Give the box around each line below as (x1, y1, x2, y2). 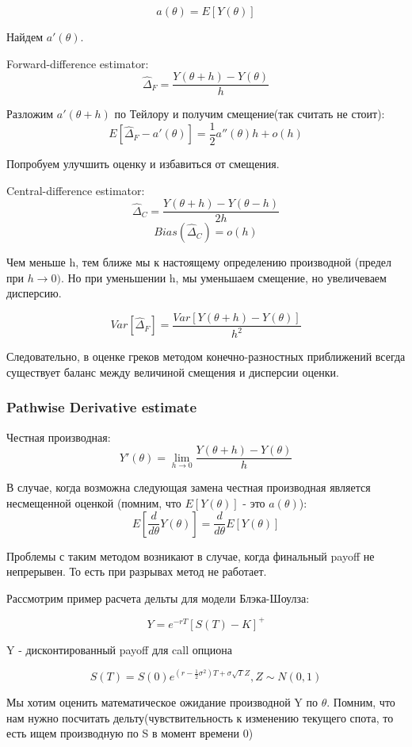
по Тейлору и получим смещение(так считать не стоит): (114, 105, 385, 122)
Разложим (6, 105, 54, 122)
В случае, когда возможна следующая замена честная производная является (6, 479, 371, 496)
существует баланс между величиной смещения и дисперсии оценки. (6, 363, 339, 380)
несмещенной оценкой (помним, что (6, 495, 181, 511)
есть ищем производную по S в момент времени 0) (6, 725, 254, 741)
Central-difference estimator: (6, 182, 145, 198)
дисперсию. (6, 285, 62, 301)
